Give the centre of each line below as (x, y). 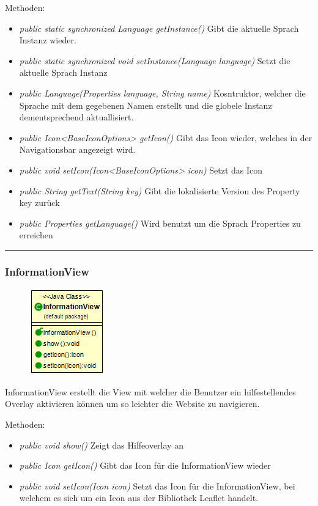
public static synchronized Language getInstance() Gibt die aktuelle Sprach (159, 28)
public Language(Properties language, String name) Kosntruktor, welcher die (162, 93)
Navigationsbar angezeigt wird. (77, 149)
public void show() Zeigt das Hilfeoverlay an (101, 445)
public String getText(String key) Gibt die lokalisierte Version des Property (160, 190)
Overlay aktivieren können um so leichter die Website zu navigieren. (132, 404)
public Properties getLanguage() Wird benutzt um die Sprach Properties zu (160, 223)
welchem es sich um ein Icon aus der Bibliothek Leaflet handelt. (139, 498)
